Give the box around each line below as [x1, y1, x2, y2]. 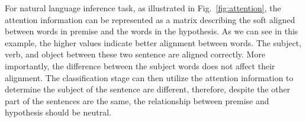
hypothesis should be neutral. [5, 106, 111, 118]
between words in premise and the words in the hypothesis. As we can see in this [5, 25, 298, 37]
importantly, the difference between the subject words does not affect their [5, 59, 275, 72]
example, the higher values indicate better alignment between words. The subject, [5, 36, 302, 49]
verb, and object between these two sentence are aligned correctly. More [5, 48, 266, 60]
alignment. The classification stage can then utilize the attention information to [5, 71, 294, 84]
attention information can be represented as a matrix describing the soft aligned [5, 13, 295, 25]
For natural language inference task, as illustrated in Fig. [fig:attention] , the [5, 2, 281, 14]
